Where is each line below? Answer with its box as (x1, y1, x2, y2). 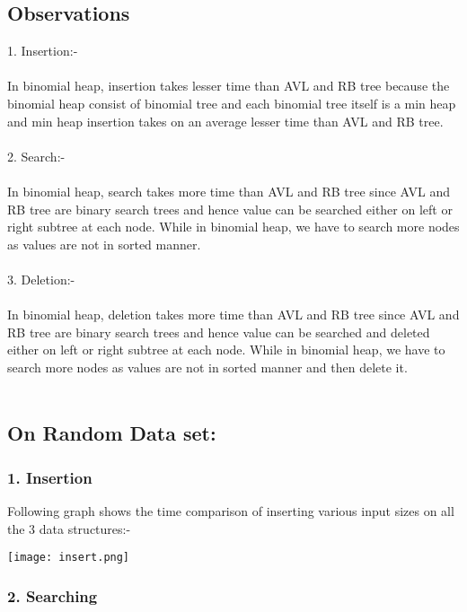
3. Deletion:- (7, 269, 75, 288)
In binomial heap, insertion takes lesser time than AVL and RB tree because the (7, 76, 450, 95)
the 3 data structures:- (7, 519, 131, 538)
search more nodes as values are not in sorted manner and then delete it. (7, 357, 408, 376)
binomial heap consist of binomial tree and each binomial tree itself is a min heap (7, 93, 456, 112)
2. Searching (7, 584, 98, 607)
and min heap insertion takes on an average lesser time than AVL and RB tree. (7, 111, 444, 130)
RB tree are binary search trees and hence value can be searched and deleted (7, 322, 430, 341)
